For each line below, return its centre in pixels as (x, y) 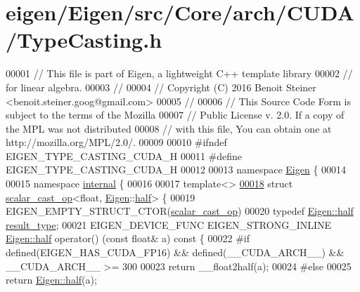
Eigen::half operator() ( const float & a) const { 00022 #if (128, 238)
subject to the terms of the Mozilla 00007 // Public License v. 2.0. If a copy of (175, 115)
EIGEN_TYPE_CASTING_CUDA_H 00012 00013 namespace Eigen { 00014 (176, 170)
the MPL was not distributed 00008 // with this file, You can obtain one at (169, 128)
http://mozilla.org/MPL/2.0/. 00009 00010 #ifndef (116, 142)
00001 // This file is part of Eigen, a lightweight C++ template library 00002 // (179, 73)
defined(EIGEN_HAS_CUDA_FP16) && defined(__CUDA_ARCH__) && (175, 252)
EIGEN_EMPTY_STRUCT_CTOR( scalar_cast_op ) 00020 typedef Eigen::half (180, 211)
